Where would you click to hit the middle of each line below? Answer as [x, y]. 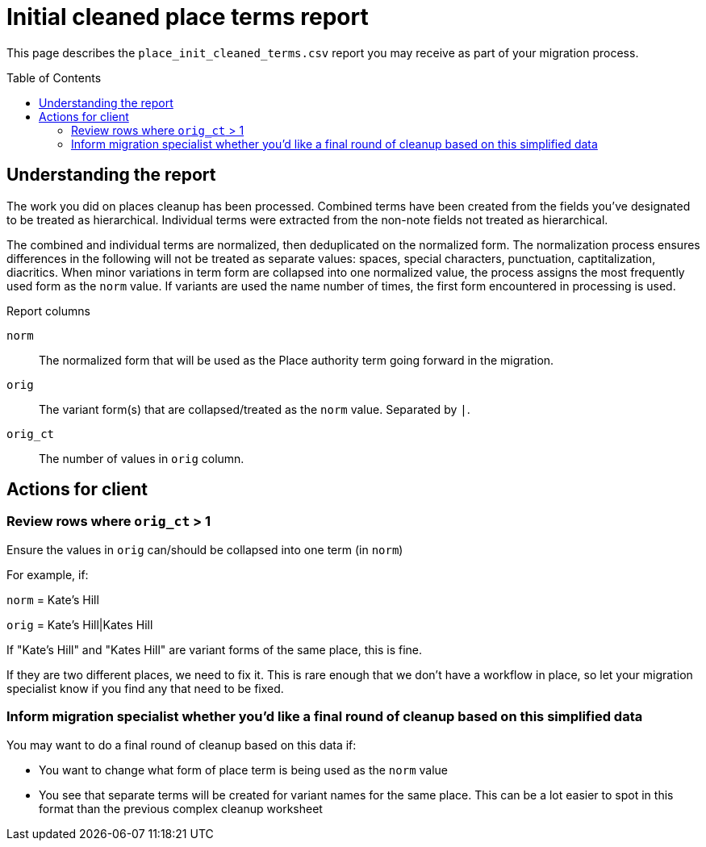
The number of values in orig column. [142, 458]
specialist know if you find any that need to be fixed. [145, 688]
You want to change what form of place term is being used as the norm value [243, 770]
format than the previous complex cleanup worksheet [181, 808]
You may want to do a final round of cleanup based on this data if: [182, 745]
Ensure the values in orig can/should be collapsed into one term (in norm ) [205, 549]
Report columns [48, 311]
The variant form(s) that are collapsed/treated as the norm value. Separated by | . [255, 409]
